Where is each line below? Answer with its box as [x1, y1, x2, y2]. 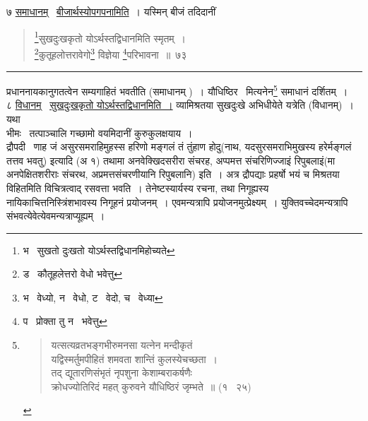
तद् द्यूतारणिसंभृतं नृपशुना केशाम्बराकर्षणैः [51, 365, 192, 380]
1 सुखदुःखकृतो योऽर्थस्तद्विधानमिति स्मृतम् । [34, 28, 186, 45]
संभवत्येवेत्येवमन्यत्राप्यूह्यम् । [6, 208, 105, 223]
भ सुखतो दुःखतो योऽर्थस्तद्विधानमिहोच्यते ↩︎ [23, 242, 175, 257]
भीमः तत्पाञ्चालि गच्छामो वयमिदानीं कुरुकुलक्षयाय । [6, 125, 193, 140]
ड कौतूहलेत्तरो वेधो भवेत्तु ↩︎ [23, 266, 122, 281]
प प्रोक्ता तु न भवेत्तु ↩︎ [23, 314, 107, 328]
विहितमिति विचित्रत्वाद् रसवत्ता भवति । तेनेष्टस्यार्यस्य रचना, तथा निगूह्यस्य [6, 180, 269, 195]
